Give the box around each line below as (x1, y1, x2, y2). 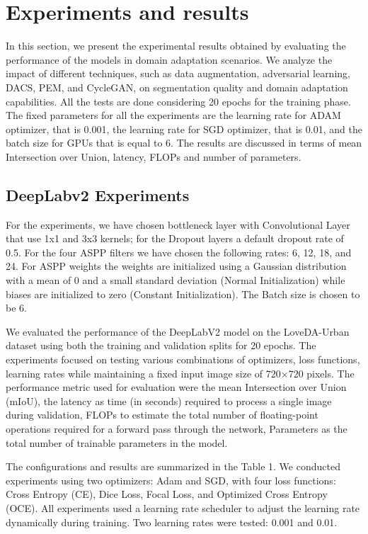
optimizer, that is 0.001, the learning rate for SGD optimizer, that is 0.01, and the (6, 121, 362, 136)
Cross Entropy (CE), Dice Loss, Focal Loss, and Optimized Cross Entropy (6, 487, 328, 501)
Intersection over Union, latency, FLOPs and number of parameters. (6, 149, 301, 164)
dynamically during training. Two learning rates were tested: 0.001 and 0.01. (6, 514, 338, 529)
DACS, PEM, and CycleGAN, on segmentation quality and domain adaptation (6, 79, 348, 94)
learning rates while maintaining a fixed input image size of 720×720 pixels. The (6, 365, 355, 380)
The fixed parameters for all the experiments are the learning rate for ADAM (6, 108, 341, 123)
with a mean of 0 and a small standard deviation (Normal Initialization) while (6, 273, 345, 288)
